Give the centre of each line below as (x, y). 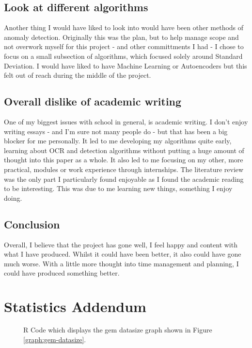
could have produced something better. (62, 273)
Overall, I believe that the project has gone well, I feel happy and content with (121, 244)
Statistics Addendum (75, 306)
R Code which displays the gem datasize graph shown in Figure (118, 330)
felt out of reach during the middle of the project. (78, 75)
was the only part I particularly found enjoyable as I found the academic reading (124, 179)
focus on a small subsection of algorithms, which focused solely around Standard (123, 56)
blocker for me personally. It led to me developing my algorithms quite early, (118, 141)
